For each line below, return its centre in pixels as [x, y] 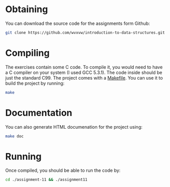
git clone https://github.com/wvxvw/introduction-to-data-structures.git [85, 32]
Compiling [27, 53]
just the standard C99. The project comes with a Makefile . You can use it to [84, 78]
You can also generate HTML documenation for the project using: [74, 127]
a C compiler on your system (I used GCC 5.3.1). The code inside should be [84, 72]
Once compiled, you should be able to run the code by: [63, 170]
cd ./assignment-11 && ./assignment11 [46, 180]
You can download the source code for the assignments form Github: [78, 23]
